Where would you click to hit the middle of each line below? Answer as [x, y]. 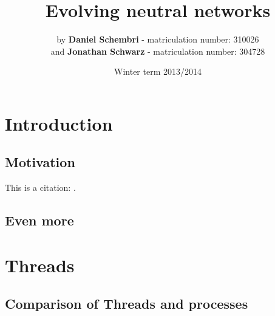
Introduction [59, 123]
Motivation [40, 162]
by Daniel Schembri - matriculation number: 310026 [158, 39]
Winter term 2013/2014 [158, 71]
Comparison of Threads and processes [127, 304]
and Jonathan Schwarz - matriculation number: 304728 [158, 51]
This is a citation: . [40, 187]
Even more [39, 220]
